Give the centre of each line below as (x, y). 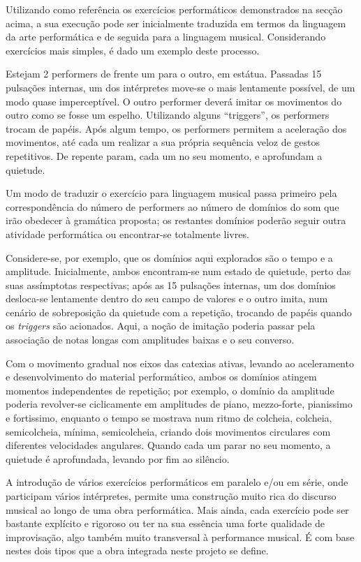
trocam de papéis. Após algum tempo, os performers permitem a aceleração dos (176, 128)
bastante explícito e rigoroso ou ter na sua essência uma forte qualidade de (165, 523)
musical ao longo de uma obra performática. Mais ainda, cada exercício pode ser (177, 509)
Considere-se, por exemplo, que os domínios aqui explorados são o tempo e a (169, 257)
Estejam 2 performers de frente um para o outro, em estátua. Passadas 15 (164, 74)
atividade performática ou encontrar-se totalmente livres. (127, 234)
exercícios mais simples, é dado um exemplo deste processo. (133, 50)
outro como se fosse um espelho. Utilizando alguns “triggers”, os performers (168, 115)
